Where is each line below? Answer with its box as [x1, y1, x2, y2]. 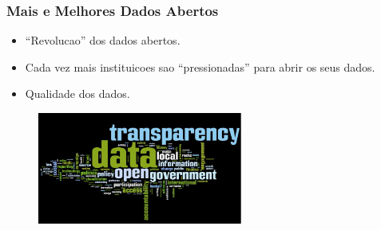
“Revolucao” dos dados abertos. [25, 32, 181, 49]
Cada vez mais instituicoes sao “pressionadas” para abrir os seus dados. [25, 58, 375, 75]
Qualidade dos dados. [25, 85, 130, 102]
